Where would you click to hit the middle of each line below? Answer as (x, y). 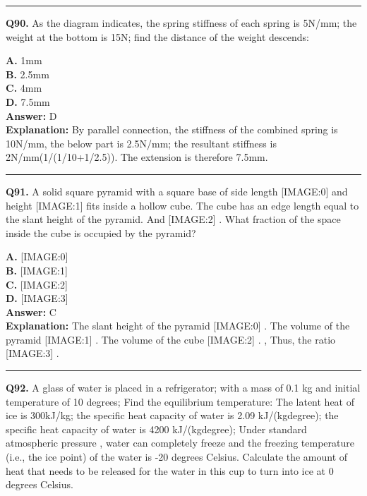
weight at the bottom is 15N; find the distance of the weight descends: (157, 36)
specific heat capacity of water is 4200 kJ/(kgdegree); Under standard (156, 429)
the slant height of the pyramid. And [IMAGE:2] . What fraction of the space (173, 219)
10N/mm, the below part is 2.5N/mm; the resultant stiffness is (141, 143)
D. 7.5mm (28, 101)
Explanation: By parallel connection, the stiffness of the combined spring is (172, 129)
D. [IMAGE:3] (37, 298)
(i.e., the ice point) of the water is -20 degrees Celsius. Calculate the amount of (177, 457)
